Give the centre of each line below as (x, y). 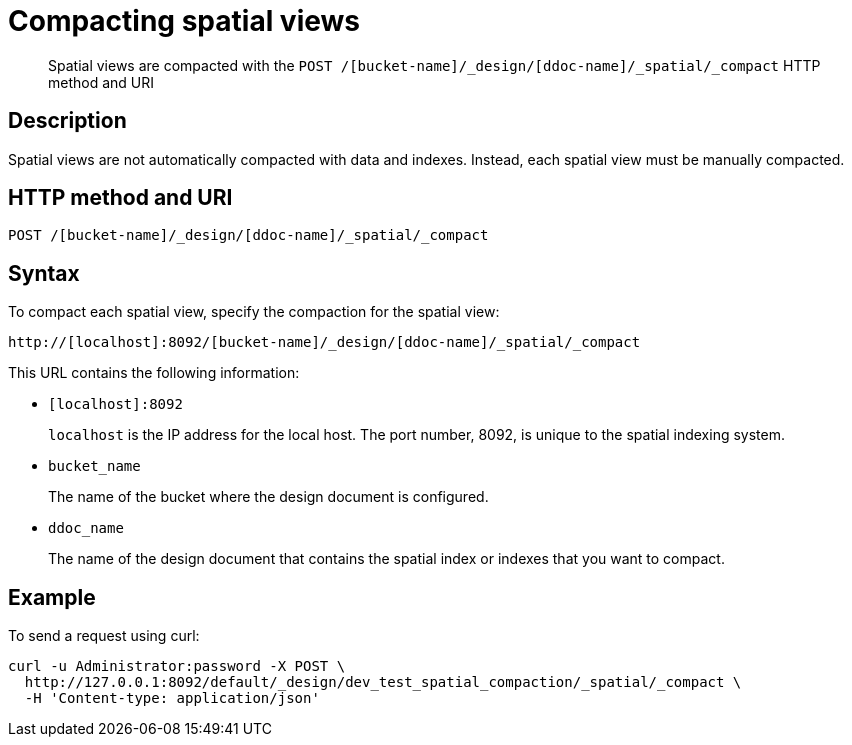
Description (67, 121)
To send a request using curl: (104, 636)
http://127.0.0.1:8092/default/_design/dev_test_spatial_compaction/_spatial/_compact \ (383, 682)
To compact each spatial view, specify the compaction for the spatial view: (254, 312)
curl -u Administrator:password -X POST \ (177, 666)
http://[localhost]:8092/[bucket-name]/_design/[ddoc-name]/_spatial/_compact (324, 342)
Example (52, 597)
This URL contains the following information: (154, 373)
